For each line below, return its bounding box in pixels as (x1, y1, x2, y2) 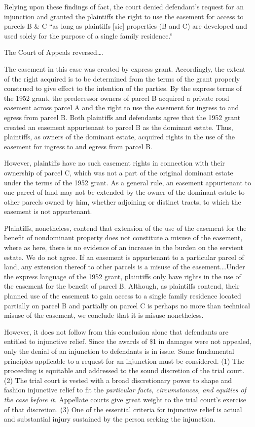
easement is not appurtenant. (4, 206, 92, 216)
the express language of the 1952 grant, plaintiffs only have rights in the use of (4, 271, 241, 281)
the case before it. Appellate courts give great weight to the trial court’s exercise (4, 394, 247, 404)
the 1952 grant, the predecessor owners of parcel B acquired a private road (4, 92, 229, 103)
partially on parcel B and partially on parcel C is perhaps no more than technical (4, 300, 250, 310)
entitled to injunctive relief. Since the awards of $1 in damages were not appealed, (4, 336, 252, 346)
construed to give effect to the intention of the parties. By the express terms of (4, 83, 242, 93)
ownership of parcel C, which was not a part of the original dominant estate (4, 167, 233, 177)
